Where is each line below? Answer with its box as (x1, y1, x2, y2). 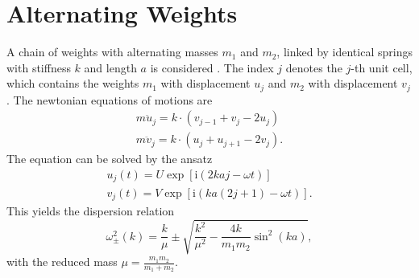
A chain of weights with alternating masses (6, 43, 218, 60)
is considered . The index (150, 59, 274, 76)
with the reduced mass (6, 253, 118, 270)
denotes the (285, 59, 342, 76)
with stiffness (6, 59, 71, 76)
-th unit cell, (351, 59, 413, 76)
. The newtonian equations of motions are (6, 91, 213, 108)
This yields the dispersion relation (6, 202, 175, 219)
